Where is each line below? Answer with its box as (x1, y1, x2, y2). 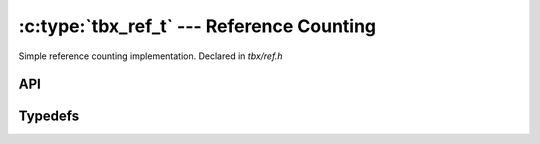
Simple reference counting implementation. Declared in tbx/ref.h (18, 50, 283, 62)
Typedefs (18, 108, 80, 125)
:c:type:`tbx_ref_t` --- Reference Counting (18, 15, 377, 37)
